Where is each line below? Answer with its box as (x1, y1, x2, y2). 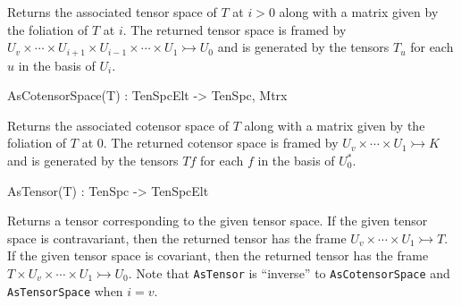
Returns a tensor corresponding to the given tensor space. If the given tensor (7, 211, 428, 230)
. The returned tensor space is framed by (122, 20, 347, 38)
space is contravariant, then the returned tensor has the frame (7, 228, 347, 247)
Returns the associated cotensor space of (7, 115, 229, 134)
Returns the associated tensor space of (7, 3, 217, 21)
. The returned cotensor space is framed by (103, 133, 339, 152)
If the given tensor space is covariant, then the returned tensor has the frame (7, 246, 429, 265)
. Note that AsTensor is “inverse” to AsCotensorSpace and (128, 263, 450, 282)
